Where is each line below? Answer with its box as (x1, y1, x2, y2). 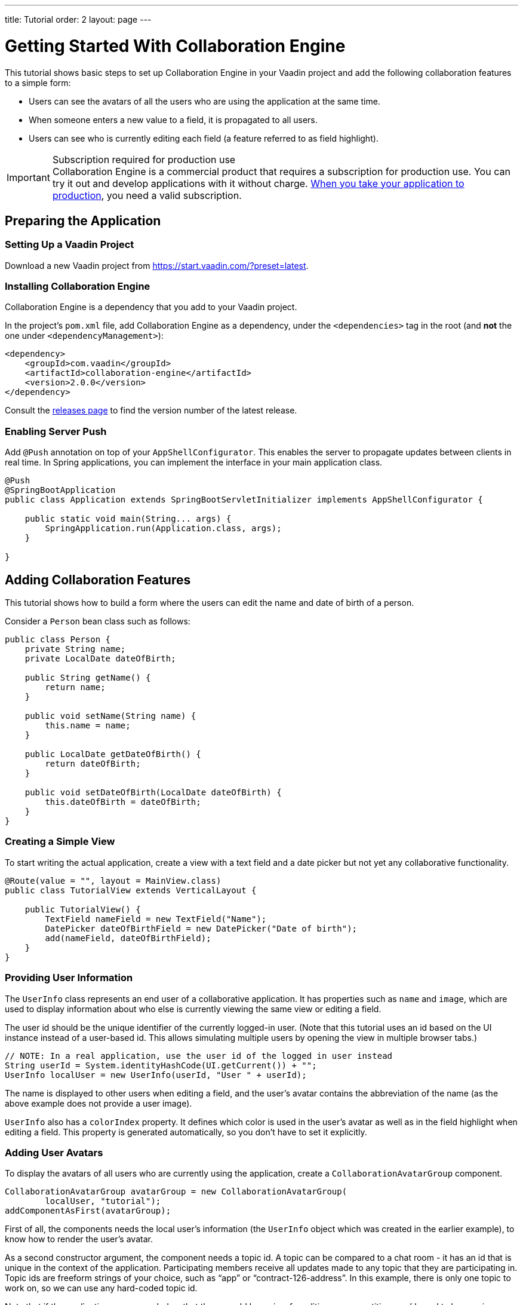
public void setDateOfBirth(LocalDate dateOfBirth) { (24, 788, 282, 798)
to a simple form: (5, 77, 71, 88)
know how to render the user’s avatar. (5, 1234, 153, 1245)
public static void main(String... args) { (24, 514, 232, 524)
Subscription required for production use (52, 153, 236, 166)
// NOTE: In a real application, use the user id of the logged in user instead (5, 1050, 393, 1061)
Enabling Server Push (5, 425, 107, 437)
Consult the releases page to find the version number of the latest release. (5, 405, 297, 416)
